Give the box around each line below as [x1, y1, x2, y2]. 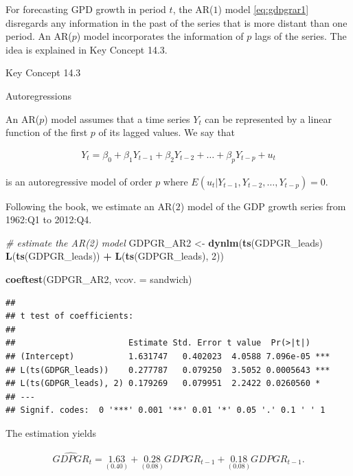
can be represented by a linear [205, 111, 332, 126]
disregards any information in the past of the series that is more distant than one [5, 15, 348, 30]
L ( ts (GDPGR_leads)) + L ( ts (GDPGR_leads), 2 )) [5, 249, 224, 263]
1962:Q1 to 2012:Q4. [5, 212, 92, 227]
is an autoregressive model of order [5, 174, 152, 188]
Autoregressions [5, 88, 71, 102]
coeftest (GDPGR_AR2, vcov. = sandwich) [5, 271, 192, 286]
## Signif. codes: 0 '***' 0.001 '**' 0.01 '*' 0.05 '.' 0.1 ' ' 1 [5, 405, 326, 416]
